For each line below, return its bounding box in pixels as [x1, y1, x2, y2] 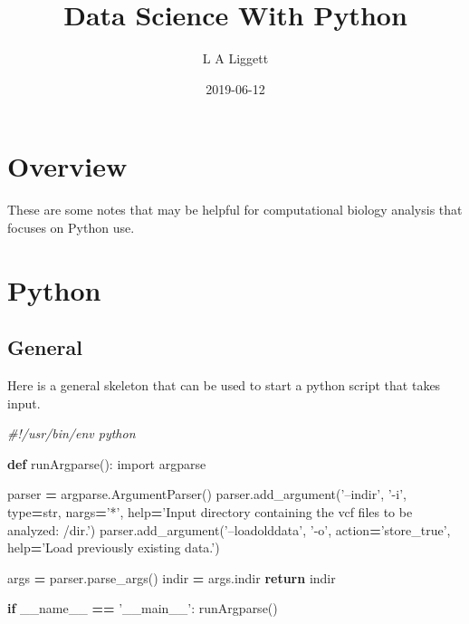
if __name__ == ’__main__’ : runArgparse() [7, 599, 278, 618]
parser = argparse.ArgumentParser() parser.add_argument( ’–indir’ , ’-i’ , [7, 485, 407, 504]
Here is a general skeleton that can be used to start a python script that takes [7, 376, 441, 395]
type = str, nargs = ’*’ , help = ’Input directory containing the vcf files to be [7, 502, 413, 521]
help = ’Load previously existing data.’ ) [7, 538, 220, 557]
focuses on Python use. [7, 217, 135, 236]
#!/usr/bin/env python [7, 424, 136, 443]
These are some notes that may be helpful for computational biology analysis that [7, 200, 463, 219]
